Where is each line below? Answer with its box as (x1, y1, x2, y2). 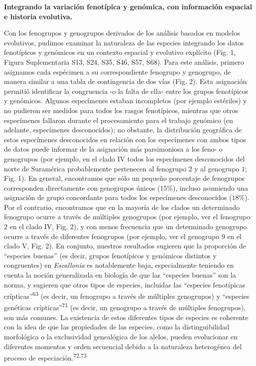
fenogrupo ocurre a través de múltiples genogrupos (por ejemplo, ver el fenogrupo (4, 211, 251, 222)
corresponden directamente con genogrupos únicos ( (4, 182, 160, 193)
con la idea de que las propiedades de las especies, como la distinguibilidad (4, 322, 230, 332)
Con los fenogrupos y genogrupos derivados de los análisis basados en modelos (4, 28, 240, 38)
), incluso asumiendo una (173, 182, 248, 193)
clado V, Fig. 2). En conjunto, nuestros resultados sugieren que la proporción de (4, 241, 246, 251)
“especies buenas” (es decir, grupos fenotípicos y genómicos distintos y (4, 250, 217, 260)
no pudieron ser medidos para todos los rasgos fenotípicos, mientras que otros (4, 105, 238, 115)
